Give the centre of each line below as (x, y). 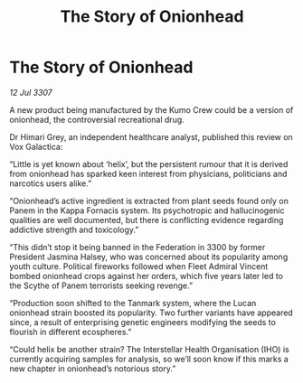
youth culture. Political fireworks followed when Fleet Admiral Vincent (139, 266)
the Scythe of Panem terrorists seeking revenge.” (101, 285)
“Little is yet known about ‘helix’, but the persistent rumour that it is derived (149, 163)
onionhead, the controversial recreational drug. (97, 119)
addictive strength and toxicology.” (74, 229)
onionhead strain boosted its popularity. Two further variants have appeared (151, 313)
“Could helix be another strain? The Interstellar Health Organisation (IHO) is (149, 349)
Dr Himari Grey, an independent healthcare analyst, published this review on (151, 136)
